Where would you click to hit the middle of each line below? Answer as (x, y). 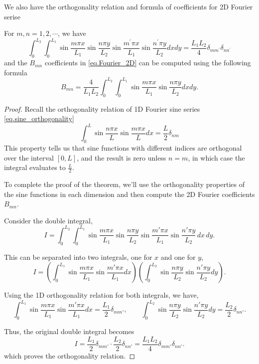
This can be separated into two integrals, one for (78, 257)
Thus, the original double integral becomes (69, 331)
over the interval (29, 157)
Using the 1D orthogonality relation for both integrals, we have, (101, 295)
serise (12, 16)
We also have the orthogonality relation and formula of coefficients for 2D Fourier (129, 6)
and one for (178, 257)
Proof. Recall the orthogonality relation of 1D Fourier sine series (102, 108)
